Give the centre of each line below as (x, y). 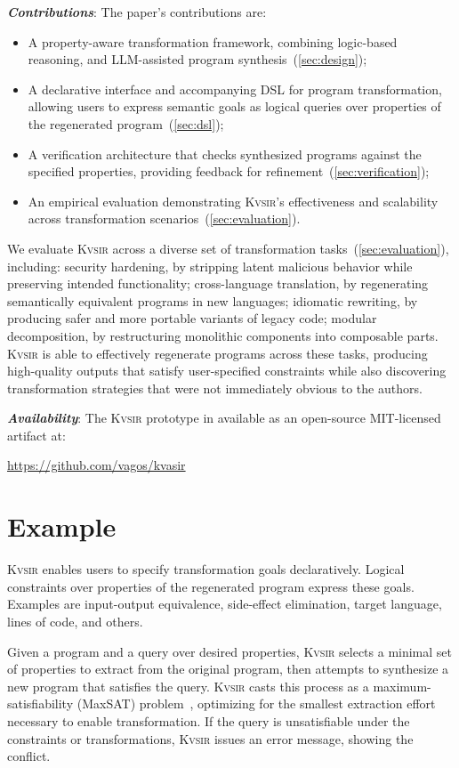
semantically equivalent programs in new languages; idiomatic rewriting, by (213, 300)
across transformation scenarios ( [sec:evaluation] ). (164, 218)
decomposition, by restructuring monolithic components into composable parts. (223, 335)
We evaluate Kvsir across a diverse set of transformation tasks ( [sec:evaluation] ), (228, 248)
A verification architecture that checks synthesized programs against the (225, 154)
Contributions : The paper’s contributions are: (137, 12)
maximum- (402, 686)
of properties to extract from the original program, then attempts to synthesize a (228, 669)
